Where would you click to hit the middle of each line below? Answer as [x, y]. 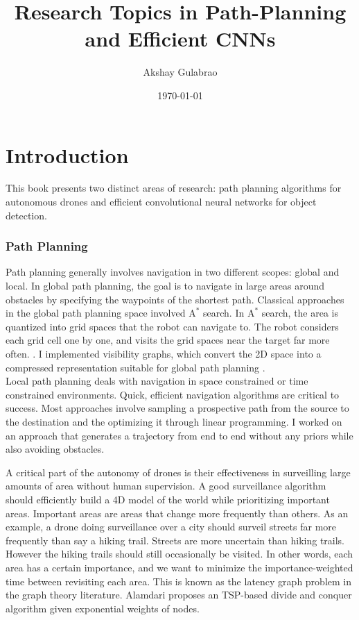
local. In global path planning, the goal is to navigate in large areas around [165, 286]
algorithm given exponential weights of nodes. [103, 608]
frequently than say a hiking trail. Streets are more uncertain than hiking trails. [175, 540]
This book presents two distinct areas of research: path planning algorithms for [174, 188]
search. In [224, 313]
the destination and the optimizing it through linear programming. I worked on [174, 421]
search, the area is [300, 313]
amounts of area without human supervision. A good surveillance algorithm [166, 486]
